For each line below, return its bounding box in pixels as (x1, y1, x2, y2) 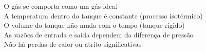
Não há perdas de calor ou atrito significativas (4, 39, 142, 49)
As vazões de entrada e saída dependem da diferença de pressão (4, 29, 194, 39)
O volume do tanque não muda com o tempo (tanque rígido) (4, 20, 185, 30)
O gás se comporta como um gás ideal (4, 1, 117, 11)
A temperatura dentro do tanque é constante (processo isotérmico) (4, 10, 203, 20)
